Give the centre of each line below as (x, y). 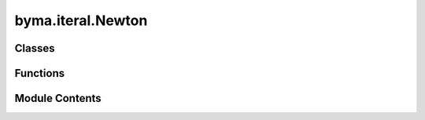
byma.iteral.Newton (81, 20)
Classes (35, 48)
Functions (40, 73)
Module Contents (58, 98)
